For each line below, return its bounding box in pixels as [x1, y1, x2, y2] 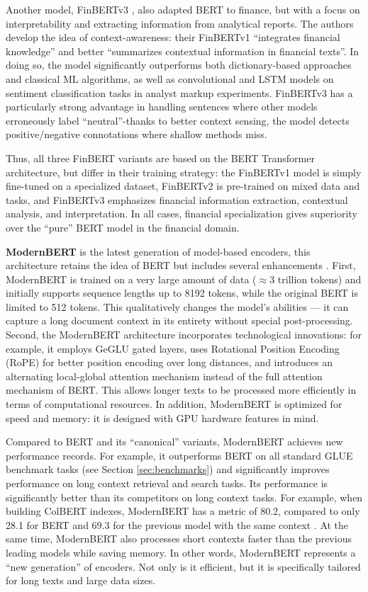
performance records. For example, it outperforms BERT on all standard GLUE [6, 448, 353, 462]
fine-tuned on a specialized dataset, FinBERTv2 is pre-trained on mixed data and [6, 178, 360, 193]
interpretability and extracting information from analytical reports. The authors [6, 16, 354, 30]
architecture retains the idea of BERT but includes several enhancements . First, [6, 258, 356, 273]
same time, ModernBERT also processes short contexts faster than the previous [6, 531, 352, 546]
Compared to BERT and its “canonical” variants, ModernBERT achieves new [6, 434, 343, 449]
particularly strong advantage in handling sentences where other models [6, 99, 318, 114]
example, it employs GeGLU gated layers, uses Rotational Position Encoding [6, 341, 340, 355]
